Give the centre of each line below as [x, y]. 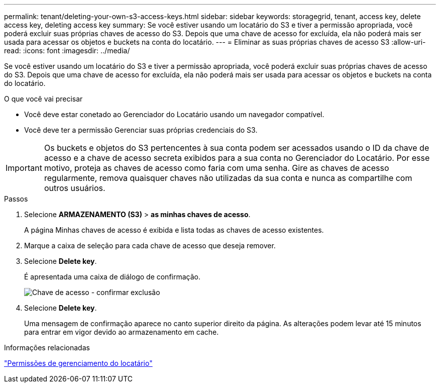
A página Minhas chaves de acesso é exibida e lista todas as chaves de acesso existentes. [174, 230]
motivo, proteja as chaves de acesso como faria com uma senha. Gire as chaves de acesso [216, 168]
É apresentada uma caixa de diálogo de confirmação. [113, 277]
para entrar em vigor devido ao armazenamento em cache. [122, 332]
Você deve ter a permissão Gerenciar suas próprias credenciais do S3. [141, 130]
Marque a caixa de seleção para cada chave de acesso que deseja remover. [150, 246]
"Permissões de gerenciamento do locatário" [78, 363]
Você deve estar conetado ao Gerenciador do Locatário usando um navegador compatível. [174, 114]
